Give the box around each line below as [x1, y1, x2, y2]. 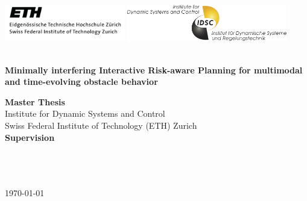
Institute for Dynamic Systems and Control [5, 107, 165, 120]
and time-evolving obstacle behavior [5, 75, 158, 88]
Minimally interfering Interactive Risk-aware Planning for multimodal [5, 63, 303, 76]
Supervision [5, 131, 55, 143]
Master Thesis [5, 95, 65, 108]
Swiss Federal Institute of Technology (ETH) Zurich [5, 119, 197, 132]
